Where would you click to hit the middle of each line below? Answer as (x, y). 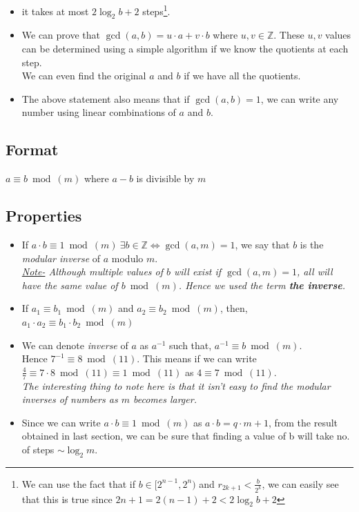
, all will (314, 272)
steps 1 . (156, 10)
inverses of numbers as (70, 399)
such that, (191, 345)
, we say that (262, 245)
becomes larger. (165, 399)
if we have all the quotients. (242, 76)
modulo (127, 258)
